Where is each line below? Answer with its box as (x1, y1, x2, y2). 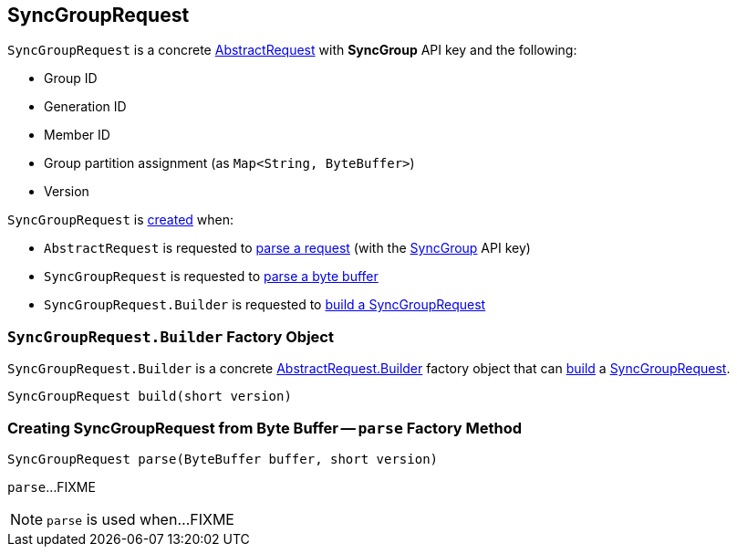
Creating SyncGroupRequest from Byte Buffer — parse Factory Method (7, 418, 523, 437)
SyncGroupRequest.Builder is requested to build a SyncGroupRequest (44, 297, 486, 313)
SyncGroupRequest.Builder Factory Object (7, 327, 334, 346)
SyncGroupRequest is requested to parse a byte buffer (44, 268, 379, 285)
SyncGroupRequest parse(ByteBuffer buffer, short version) (7, 451, 439, 466)
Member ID (44, 127, 110, 143)
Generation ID (44, 99, 127, 115)
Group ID (44, 70, 98, 87)
